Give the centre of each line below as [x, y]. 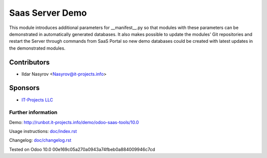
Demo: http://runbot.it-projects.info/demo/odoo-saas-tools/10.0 [74, 122]
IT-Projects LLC [37, 100]
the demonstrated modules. [37, 48]
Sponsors [24, 88]
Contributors [29, 62]
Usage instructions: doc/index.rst [43, 131]
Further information [33, 112]
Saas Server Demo [48, 13]
